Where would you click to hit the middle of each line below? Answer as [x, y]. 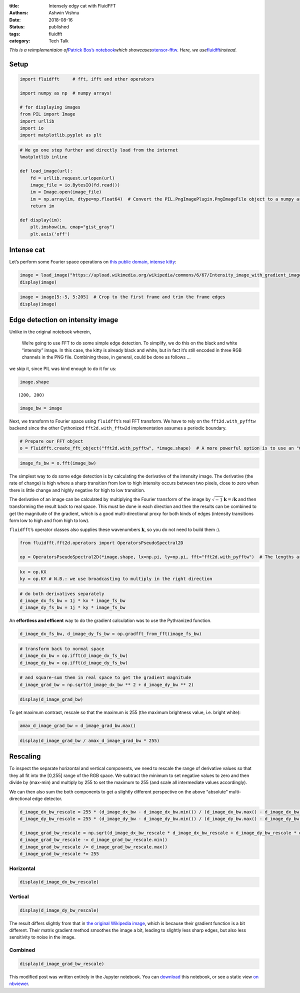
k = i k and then [240, 499]
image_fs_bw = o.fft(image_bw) [58, 463]
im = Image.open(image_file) [66, 192]
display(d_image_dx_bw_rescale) [59, 882]
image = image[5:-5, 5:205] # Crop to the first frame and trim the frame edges [123, 297]
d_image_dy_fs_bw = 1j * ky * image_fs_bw [72, 608]
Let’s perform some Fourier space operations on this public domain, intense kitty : [93, 262]
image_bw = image [41, 408]
